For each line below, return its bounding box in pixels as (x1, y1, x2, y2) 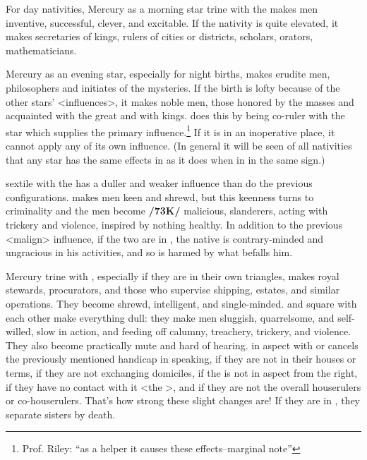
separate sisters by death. (6, 406, 116, 421)
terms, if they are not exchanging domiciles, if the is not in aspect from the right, (6, 365, 358, 380)
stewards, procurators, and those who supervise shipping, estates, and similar (6, 282, 340, 297)
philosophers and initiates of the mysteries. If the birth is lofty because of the (6, 80, 340, 95)
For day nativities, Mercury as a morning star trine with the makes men (6, 1, 318, 16)
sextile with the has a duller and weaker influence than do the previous (6, 176, 313, 190)
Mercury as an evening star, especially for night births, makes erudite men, (6, 66, 330, 81)
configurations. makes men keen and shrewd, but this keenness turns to (6, 189, 314, 204)
